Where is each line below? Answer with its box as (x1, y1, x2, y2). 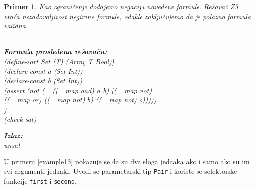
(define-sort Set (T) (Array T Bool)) (4, 56, 114, 66)
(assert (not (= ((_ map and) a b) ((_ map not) (4, 85, 152, 95)
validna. (4, 21, 28, 31)
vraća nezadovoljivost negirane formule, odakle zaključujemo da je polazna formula (4, 11, 251, 21)
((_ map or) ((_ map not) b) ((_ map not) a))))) (4, 94, 157, 105)
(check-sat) (4, 114, 37, 124)
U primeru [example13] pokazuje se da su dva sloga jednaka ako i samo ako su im (4, 156, 250, 166)
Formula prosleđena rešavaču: (4, 47, 107, 57)
